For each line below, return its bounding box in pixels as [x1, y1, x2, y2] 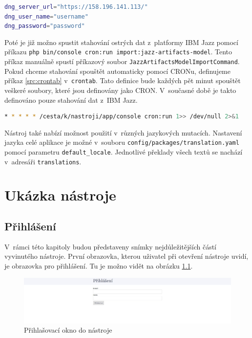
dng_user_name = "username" [4, 13, 88, 20]
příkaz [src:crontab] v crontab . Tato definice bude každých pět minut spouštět [4, 75, 241, 86]
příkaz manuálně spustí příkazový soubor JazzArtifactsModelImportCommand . [4, 56, 240, 67]
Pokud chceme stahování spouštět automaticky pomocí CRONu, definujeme [4, 66, 231, 76]
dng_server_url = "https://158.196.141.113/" [4, 3, 148, 10]
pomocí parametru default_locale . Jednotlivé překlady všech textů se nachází [4, 146, 243, 157]
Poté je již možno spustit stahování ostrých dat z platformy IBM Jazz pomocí [4, 37, 238, 47]
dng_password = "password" [4, 23, 85, 30]
